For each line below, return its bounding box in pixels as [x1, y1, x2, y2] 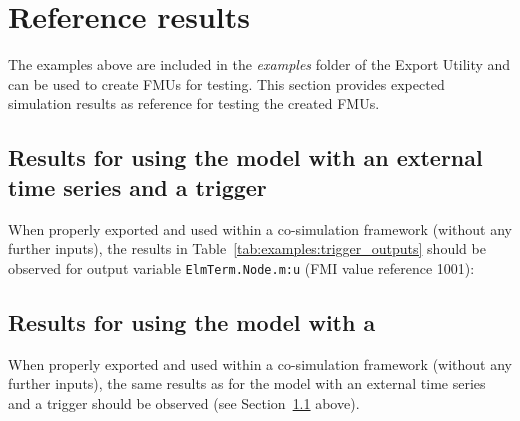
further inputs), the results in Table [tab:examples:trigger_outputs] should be [8, 238, 486, 259]
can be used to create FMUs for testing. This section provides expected [8, 73, 445, 94]
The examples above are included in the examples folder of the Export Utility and [8, 54, 511, 75]
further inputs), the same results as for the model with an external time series [8, 373, 486, 394]
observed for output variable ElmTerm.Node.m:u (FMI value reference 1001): [8, 257, 475, 278]
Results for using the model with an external [8, 142, 483, 173]
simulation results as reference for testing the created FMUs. [8, 93, 380, 114]
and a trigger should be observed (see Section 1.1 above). [8, 392, 360, 413]
